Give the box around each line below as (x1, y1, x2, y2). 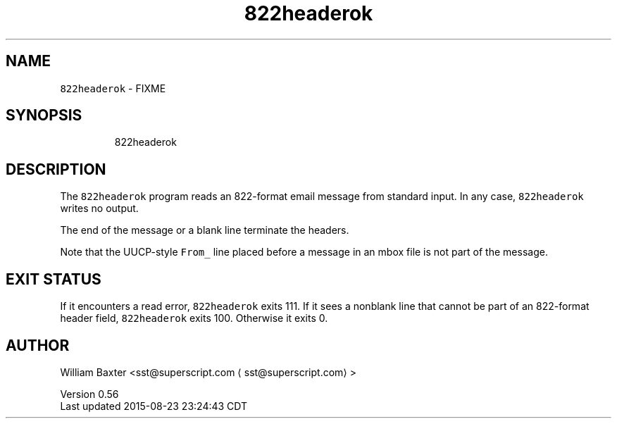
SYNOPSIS (6, 106, 82, 125)
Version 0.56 (60, 387, 119, 400)
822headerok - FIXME (60, 82, 166, 94)
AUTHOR (6, 336, 70, 354)
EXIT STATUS (6, 270, 101, 288)
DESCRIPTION (6, 160, 106, 178)
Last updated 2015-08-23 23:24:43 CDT (60, 399, 248, 412)
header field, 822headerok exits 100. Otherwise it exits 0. (60, 312, 328, 325)
